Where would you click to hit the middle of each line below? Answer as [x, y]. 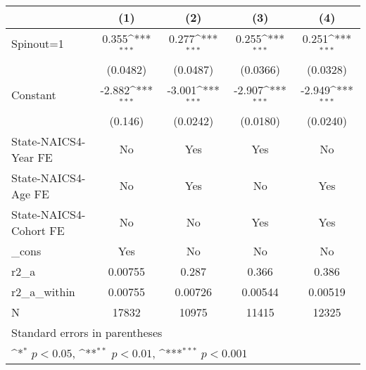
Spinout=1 [38, 44]
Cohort [29, 230]
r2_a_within [43, 291]
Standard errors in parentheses [87, 332]
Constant [34, 95]
